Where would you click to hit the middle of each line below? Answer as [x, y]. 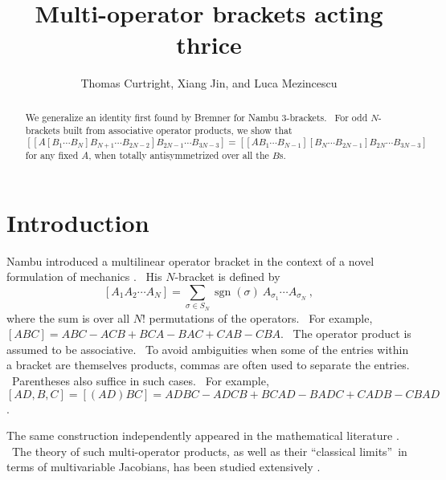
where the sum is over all [68, 317]
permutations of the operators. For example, [261, 317]
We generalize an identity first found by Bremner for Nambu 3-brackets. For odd [196, 117]
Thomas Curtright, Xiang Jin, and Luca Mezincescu [209, 83]
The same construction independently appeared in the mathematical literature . [203, 435]
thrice [209, 45]
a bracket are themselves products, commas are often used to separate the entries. [208, 365]
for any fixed [52, 155]
